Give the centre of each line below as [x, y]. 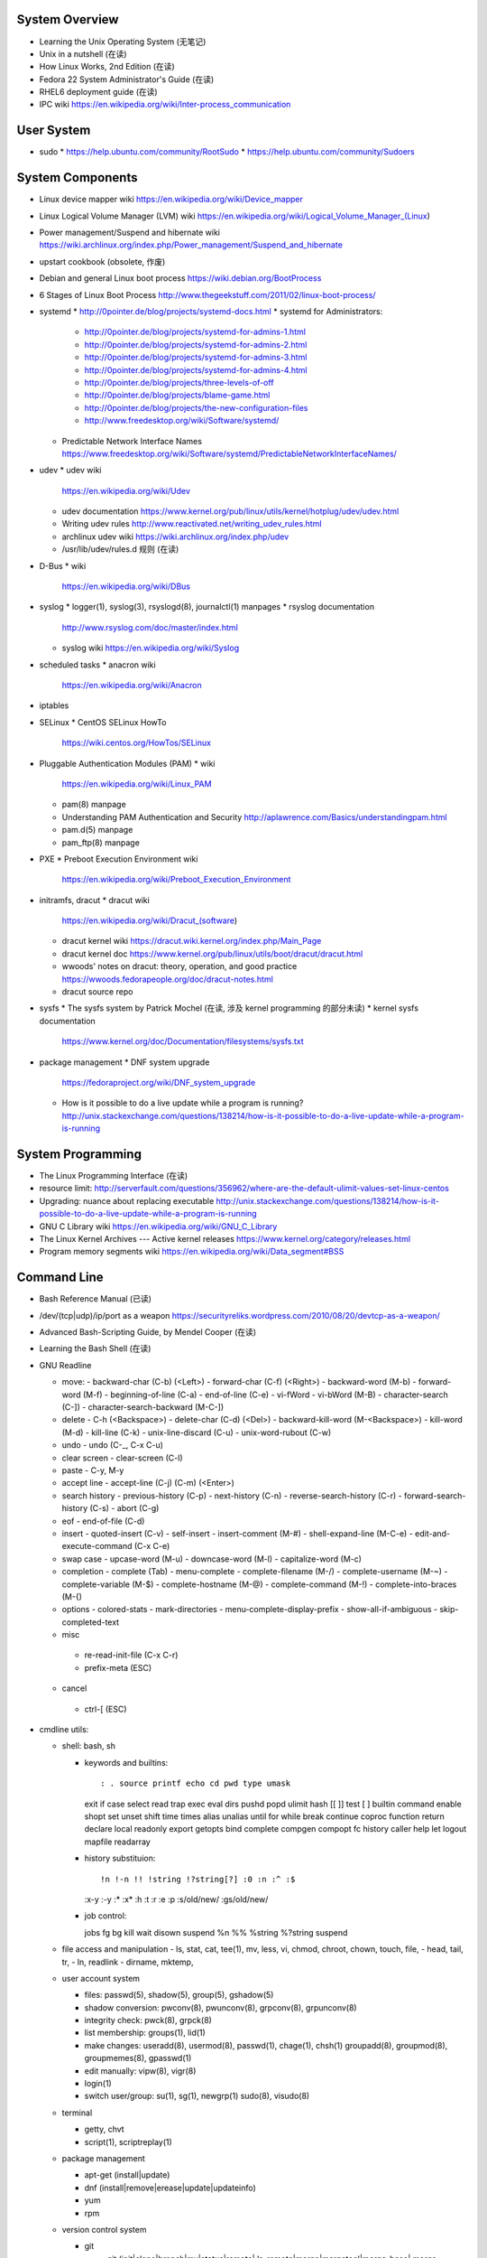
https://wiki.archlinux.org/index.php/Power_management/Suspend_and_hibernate [191, 245]
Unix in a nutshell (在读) [83, 53]
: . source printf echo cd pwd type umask [196, 1783]
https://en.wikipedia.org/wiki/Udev [126, 490]
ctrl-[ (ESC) [106, 1709]
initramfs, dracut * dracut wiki [95, 900]
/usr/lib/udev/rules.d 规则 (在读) [120, 549]
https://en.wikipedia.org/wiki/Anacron [132, 685]
